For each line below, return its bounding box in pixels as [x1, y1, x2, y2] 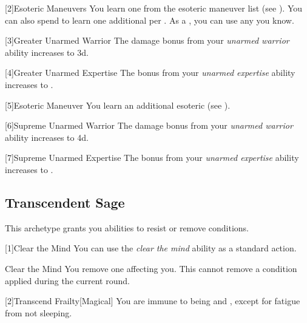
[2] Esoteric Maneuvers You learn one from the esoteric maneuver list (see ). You [5, 2, 303, 14]
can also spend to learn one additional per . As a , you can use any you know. [5, 13, 294, 26]
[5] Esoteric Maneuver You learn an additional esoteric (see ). [5, 98, 231, 111]
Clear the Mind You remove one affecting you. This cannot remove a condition [5, 262, 297, 274]
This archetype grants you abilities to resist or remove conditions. [5, 221, 249, 234]
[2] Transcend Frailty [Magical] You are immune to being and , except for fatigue [5, 294, 300, 307]
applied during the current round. [5, 274, 130, 287]
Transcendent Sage [5, 192, 125, 211]
